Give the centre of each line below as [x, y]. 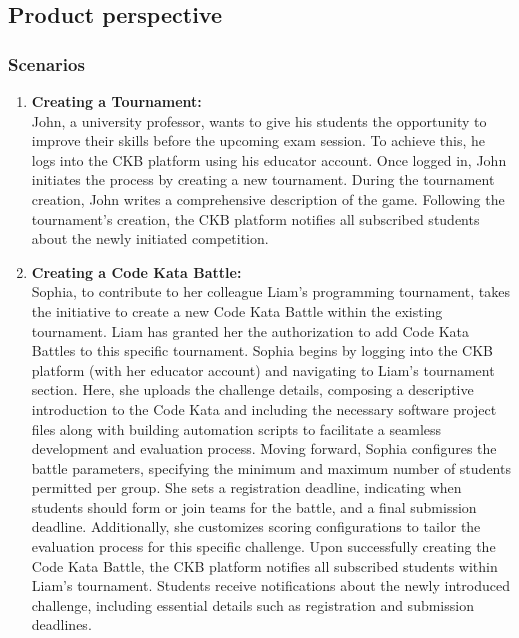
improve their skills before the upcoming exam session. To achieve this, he [258, 140]
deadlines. [61, 624]
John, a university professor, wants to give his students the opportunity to [259, 120]
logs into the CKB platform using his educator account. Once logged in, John [269, 159]
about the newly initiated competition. [150, 238]
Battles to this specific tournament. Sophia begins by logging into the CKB [262, 350]
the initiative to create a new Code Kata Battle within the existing [237, 310]
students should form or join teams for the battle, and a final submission [254, 506]
